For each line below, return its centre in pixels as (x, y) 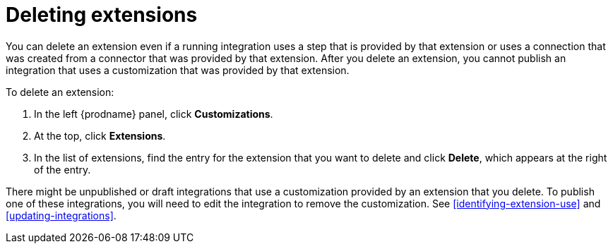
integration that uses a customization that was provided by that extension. (178, 70)
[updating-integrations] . (61, 215)
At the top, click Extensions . (100, 135)
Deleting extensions (102, 15)
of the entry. (63, 169)
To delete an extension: (60, 92)
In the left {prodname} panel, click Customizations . (154, 114)
